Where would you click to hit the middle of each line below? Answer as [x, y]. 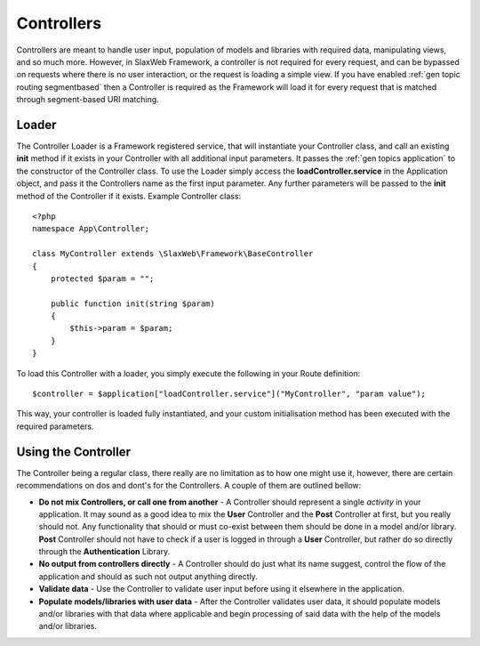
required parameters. [55, 426]
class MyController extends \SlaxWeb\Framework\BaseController [173, 254]
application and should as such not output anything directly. [148, 576]
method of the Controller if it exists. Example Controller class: [129, 196]
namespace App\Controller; [91, 229]
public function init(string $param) [132, 303]
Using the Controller [73, 452]
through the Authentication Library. [104, 552]
